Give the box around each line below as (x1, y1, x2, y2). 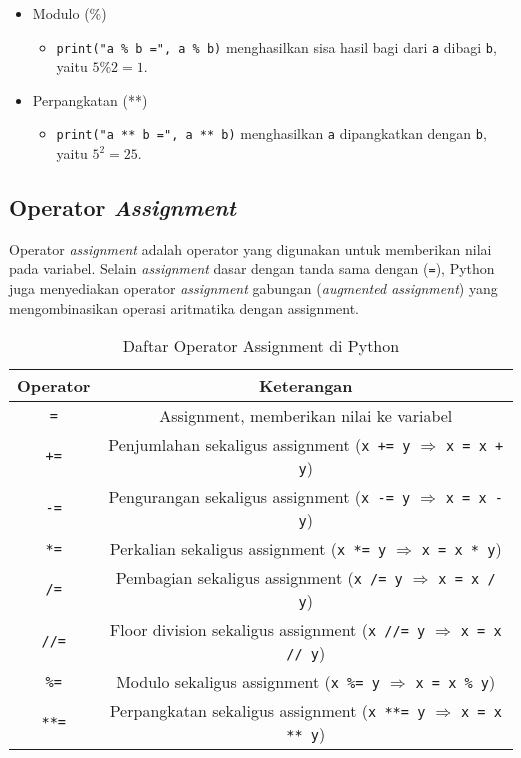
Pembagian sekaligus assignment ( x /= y (115, 566, 403, 590)
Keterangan (258, 374, 353, 398)
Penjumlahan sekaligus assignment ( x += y (108, 433, 411, 457)
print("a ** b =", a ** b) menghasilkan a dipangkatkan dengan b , (56, 123, 487, 144)
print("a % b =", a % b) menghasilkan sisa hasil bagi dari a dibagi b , (56, 36, 497, 57)
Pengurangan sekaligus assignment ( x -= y (108, 485, 411, 509)
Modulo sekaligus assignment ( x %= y (116, 670, 380, 694)
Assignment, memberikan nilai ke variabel (159, 404, 453, 428)
